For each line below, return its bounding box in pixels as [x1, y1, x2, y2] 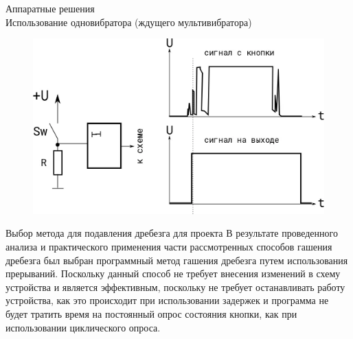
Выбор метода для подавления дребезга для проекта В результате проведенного [5, 226, 338, 240]
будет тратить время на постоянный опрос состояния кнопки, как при [5, 307, 297, 320]
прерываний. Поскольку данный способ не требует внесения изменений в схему [5, 266, 341, 281]
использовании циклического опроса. [5, 320, 161, 334]
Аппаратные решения [5, 1, 95, 15]
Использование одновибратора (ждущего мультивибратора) [5, 14, 252, 29]
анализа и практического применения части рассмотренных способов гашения [5, 239, 332, 254]
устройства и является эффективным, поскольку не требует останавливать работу [5, 279, 345, 294]
